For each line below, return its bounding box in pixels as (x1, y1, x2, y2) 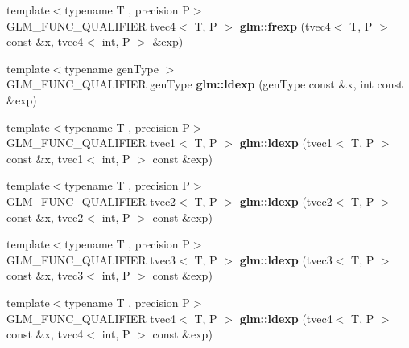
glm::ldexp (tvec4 (239, 309, 333, 326)
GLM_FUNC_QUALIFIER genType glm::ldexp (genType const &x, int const (6, 76, 403, 92)
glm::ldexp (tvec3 (239, 251, 333, 268)
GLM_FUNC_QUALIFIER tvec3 (6, 251, 176, 268)
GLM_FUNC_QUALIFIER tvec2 (6, 192, 176, 209)
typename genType (64, 59, 159, 76)
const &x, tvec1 (6, 149, 84, 166)
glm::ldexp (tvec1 (239, 134, 333, 151)
